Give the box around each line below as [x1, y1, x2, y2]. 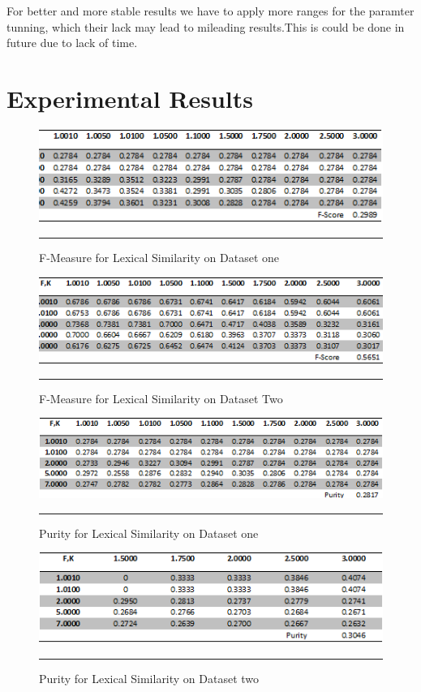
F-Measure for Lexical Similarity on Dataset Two [39, 389, 283, 406]
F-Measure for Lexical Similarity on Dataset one [39, 249, 280, 266]
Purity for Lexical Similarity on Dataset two [39, 670, 260, 687]
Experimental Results [6, 81, 253, 114]
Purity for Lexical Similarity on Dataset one [39, 524, 259, 541]
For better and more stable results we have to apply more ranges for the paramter [6, 2, 415, 19]
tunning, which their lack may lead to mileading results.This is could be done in [6, 18, 405, 35]
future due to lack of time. [6, 34, 138, 51]
